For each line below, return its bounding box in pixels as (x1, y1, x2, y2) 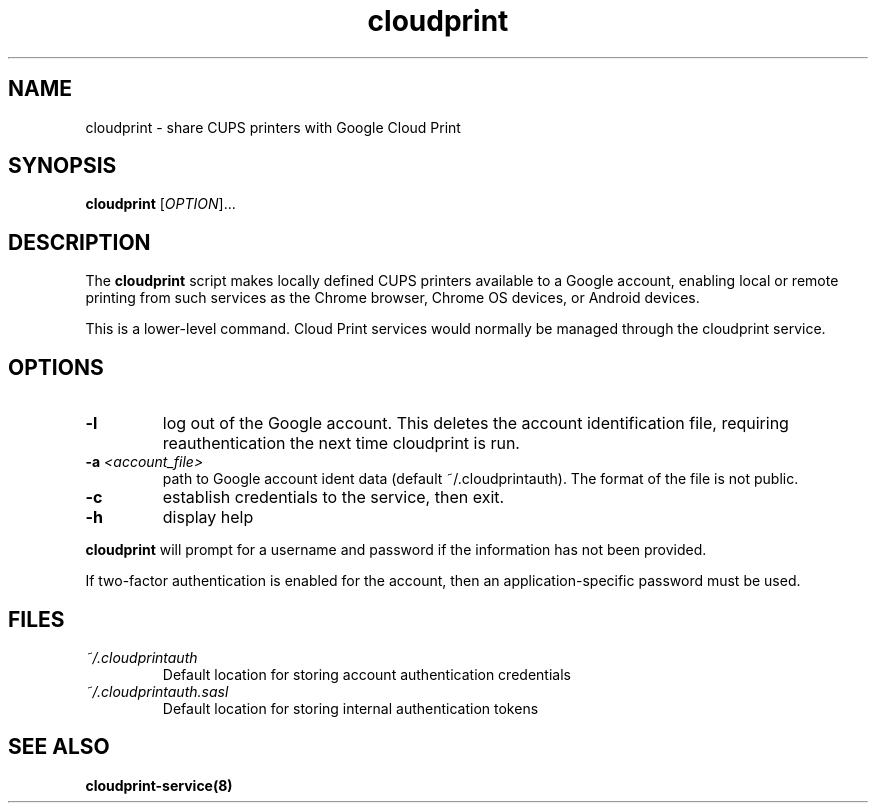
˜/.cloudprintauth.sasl (85, 682, 229, 700)
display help (162, 507, 254, 528)
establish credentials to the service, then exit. (162, 487, 505, 508)
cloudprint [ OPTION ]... (85, 195, 236, 213)
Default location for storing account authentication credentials (162, 665, 571, 683)
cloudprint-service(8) (85, 776, 233, 794)
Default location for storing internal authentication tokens (162, 699, 539, 717)
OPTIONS (8, 354, 104, 380)
